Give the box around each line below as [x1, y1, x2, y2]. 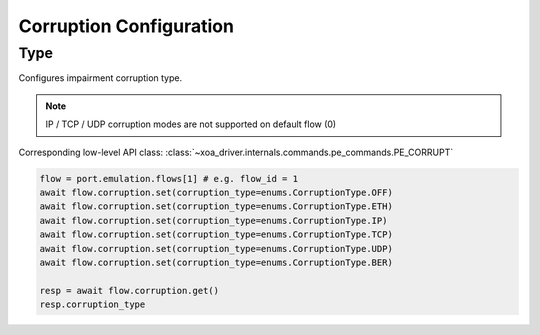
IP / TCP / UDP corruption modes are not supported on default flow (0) [45, 118, 337, 130]
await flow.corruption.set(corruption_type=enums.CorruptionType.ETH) [39, 201, 394, 212]
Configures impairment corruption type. [18, 72, 183, 84]
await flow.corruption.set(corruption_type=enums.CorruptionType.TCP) [39, 229, 394, 240]
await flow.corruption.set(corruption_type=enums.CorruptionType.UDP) [39, 243, 394, 254]
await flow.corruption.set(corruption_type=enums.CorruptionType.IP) [39, 215, 388, 226]
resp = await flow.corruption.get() [39, 285, 220, 296]
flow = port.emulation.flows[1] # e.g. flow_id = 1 [39, 173, 299, 184]
